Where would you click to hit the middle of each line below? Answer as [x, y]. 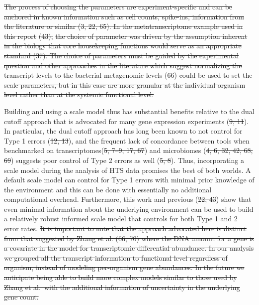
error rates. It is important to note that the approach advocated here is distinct [125, 229]
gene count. [21, 297]
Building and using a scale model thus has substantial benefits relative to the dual [129, 111]
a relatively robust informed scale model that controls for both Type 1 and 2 [121, 219]
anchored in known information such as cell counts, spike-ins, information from [124, 16]
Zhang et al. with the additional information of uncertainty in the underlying [122, 287]
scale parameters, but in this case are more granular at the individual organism [125, 84]
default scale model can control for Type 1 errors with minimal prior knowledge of [129, 180]
